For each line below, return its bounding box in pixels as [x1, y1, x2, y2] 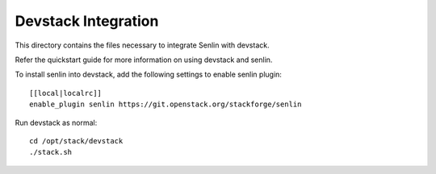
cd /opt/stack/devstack [29, 136, 124, 145]
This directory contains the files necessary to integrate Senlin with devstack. [15, 40, 270, 50]
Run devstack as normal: [15, 118, 98, 127]
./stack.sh [29, 147, 73, 157]
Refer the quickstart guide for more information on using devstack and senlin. [15, 55, 273, 64]
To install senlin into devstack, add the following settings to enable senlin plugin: [15, 69, 283, 80]
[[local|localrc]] [29, 89, 103, 97]
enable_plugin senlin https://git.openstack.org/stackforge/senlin [29, 100, 302, 109]
